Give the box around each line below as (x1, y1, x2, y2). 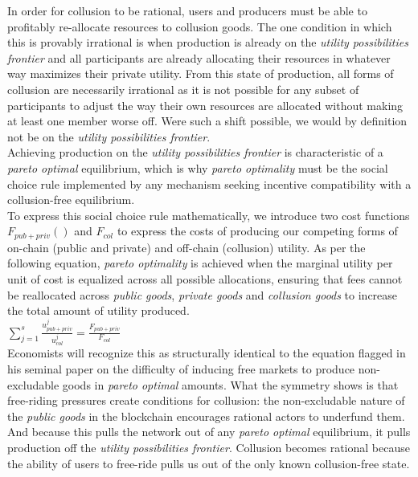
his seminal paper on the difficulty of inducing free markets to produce (7, 361, 355, 377)
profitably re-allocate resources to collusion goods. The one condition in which (7, 18, 392, 35)
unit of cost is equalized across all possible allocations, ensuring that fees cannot (7, 270, 403, 287)
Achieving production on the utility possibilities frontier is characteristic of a (7, 144, 383, 161)
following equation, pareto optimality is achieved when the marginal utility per (7, 255, 393, 271)
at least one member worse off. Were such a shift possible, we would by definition (7, 112, 408, 129)
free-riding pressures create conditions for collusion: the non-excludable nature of (7, 392, 405, 409)
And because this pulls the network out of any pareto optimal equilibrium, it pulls (7, 423, 411, 440)
